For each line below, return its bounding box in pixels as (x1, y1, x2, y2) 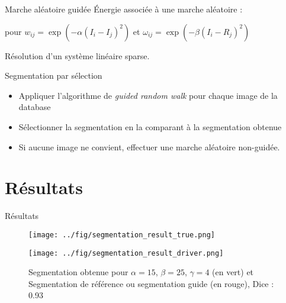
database (18, 101, 51, 113)
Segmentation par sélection (5, 69, 102, 82)
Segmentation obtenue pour (28, 266, 128, 278)
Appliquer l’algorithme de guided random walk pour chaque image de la (18, 89, 278, 101)
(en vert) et (212, 266, 254, 278)
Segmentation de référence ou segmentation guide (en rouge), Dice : (28, 277, 274, 289)
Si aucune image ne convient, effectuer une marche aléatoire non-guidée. (18, 140, 280, 153)
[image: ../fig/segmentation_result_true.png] (28, 230, 215, 239)
